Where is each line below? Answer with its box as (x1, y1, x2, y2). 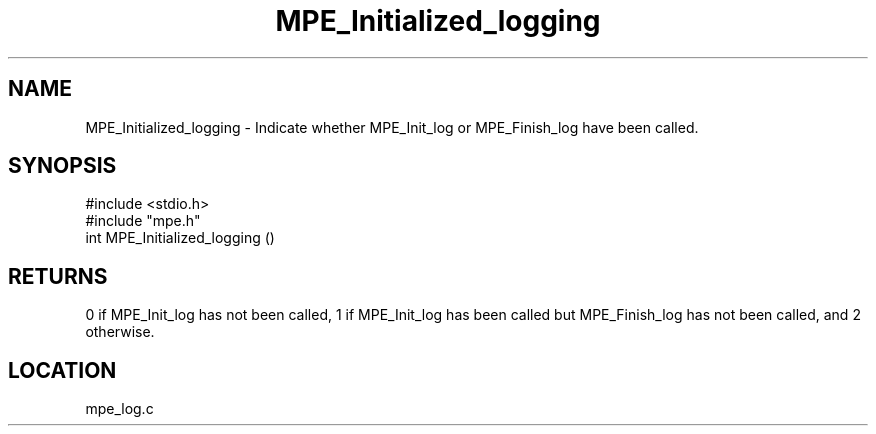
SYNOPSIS (8, 153, 117, 179)
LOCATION (8, 357, 117, 383)
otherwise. (85, 323, 155, 341)
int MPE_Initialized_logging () (85, 229, 275, 247)
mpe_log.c (85, 400, 154, 418)
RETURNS (8, 263, 108, 289)
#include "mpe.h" (85, 212, 201, 230)
